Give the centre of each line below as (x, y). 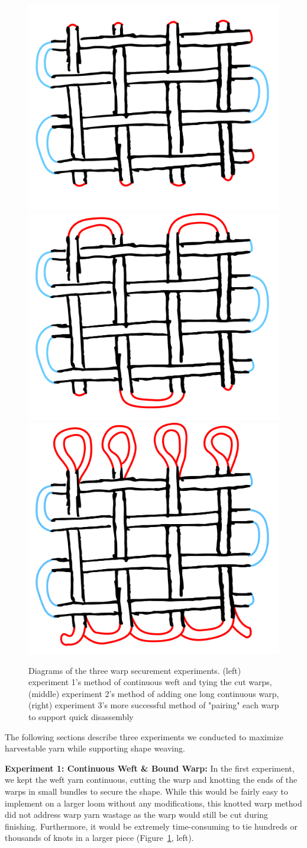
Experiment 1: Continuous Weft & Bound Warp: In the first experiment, (150, 768)
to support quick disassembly (81, 716)
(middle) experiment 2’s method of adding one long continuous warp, (154, 693)
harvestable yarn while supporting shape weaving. (95, 748)
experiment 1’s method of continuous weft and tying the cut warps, (150, 682)
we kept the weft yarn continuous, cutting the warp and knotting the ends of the (151, 780)
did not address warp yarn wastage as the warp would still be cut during (137, 815)
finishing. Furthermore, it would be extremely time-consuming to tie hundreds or (151, 826)
